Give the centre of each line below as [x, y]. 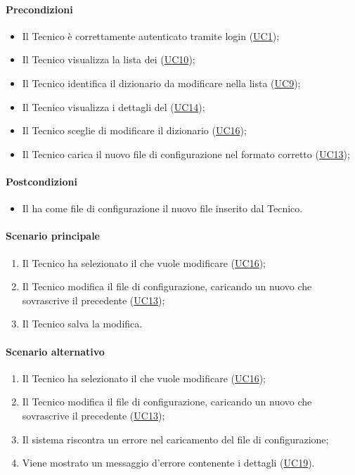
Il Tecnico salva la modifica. [82, 324]
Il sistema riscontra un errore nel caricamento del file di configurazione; [175, 439]
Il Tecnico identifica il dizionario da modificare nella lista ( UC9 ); [161, 83]
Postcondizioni [41, 181]
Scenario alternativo [55, 351]
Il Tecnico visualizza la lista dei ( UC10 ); [109, 59]
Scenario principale [53, 236]
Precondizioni [39, 9]
